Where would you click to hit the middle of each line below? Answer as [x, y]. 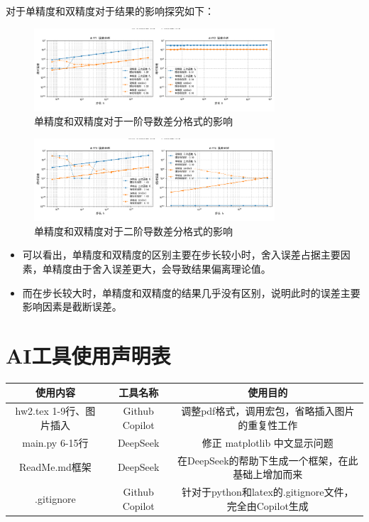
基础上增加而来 [268, 474]
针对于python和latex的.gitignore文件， [268, 492]
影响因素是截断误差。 [72, 306]
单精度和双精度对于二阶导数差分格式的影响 [133, 230]
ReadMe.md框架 [55, 467]
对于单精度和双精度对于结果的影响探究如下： [110, 11]
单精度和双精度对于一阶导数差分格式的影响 [133, 121]
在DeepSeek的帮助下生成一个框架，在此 [268, 460]
